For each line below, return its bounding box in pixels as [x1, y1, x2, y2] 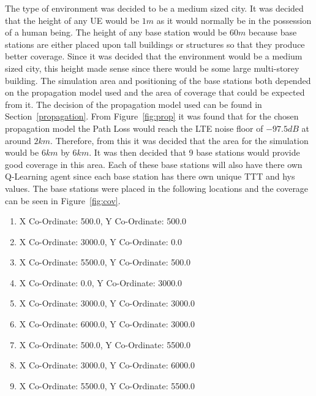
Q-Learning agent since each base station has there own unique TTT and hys [5, 170, 295, 183]
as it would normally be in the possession [156, 13, 312, 26]
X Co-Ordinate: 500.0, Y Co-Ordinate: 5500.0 [19, 338, 191, 351]
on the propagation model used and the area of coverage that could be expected [5, 86, 305, 99]
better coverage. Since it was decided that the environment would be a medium [5, 50, 303, 63]
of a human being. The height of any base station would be [5, 26, 227, 39]
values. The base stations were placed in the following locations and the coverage [5, 181, 309, 194]
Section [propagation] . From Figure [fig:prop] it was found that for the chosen [5, 110, 299, 123]
